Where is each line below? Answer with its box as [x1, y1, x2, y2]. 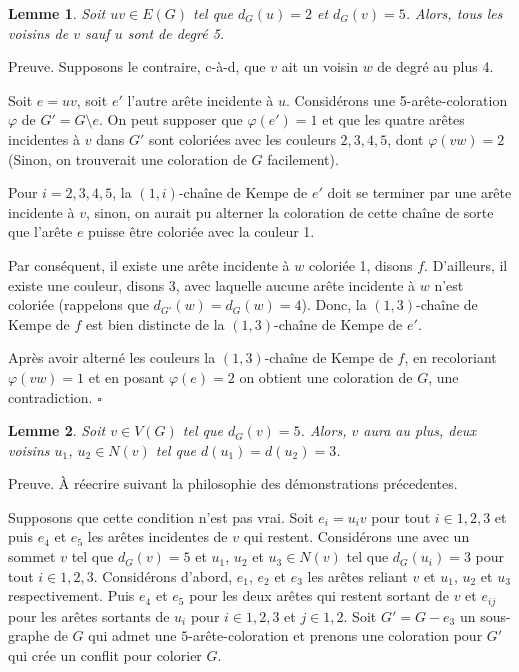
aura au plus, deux [363, 420, 476, 441]
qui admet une [88, 625, 177, 646]
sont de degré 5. [127, 22, 225, 43]
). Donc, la [301, 294, 367, 315]
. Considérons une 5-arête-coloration [286, 89, 508, 110]
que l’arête [8, 221, 73, 242]
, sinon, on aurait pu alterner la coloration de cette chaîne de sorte [85, 201, 494, 222]
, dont [387, 128, 424, 149]
